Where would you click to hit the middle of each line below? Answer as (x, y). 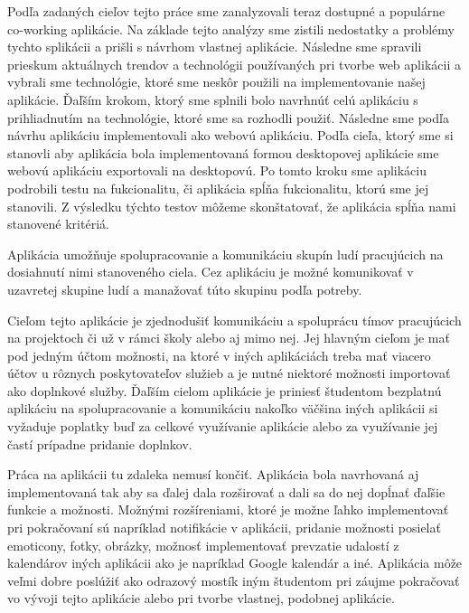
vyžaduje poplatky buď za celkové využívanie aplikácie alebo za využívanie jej (223, 426)
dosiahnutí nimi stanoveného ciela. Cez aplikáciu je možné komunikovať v (211, 272)
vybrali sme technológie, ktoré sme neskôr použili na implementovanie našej (216, 82)
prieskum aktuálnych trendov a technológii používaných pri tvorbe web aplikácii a (234, 64)
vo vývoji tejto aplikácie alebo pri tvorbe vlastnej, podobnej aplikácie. (201, 598)
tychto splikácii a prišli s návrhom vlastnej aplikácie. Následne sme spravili (215, 47)
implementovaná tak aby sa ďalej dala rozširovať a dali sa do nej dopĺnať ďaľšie (226, 491)
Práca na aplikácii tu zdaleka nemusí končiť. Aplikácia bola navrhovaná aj (213, 474)
